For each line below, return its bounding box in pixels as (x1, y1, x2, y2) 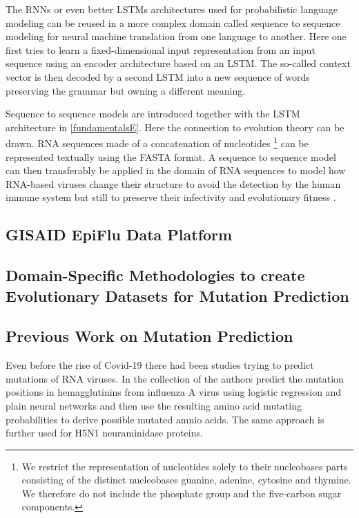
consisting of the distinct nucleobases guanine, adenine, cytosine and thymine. (21, 472, 351, 487)
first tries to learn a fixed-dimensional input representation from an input (6, 42, 316, 57)
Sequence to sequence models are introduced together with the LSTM (6, 106, 300, 121)
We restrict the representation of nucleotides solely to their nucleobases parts (21, 459, 348, 473)
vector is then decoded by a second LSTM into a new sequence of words (6, 69, 310, 84)
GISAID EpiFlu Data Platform (6, 224, 233, 245)
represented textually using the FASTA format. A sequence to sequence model (6, 149, 336, 164)
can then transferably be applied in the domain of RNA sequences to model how (6, 163, 346, 178)
